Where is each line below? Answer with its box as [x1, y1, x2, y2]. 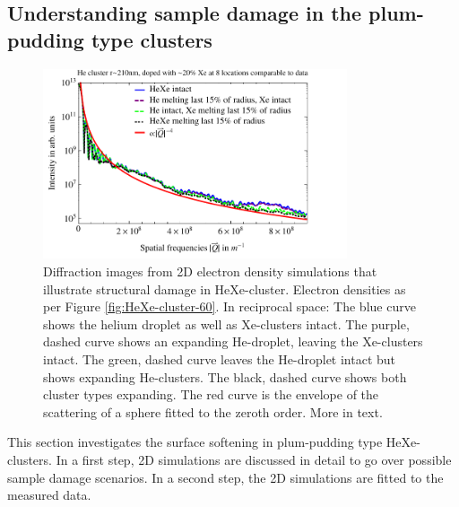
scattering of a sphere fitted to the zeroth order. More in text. [43, 402, 383, 421]
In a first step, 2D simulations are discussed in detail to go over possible [56, 450, 452, 468]
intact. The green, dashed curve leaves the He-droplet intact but [43, 349, 396, 368]
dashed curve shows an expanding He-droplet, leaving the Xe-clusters [43, 332, 423, 351]
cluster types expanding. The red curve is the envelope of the [43, 385, 379, 404]
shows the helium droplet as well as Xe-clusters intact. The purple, [43, 314, 410, 333]
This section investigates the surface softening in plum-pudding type [7, 433, 383, 451]
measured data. [7, 485, 91, 504]
